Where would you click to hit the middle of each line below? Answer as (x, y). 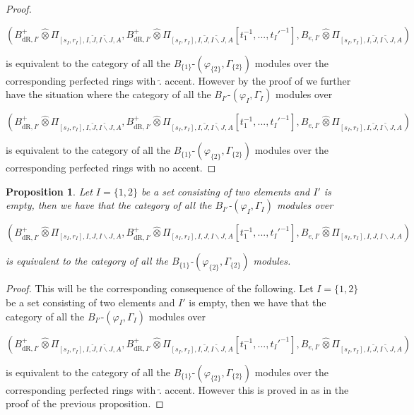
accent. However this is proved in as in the (257, 389)
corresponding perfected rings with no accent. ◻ (111, 168)
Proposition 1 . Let (49, 191)
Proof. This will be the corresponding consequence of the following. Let (160, 288)
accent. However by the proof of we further (258, 80)
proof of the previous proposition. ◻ (85, 403)
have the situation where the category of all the (108, 94)
